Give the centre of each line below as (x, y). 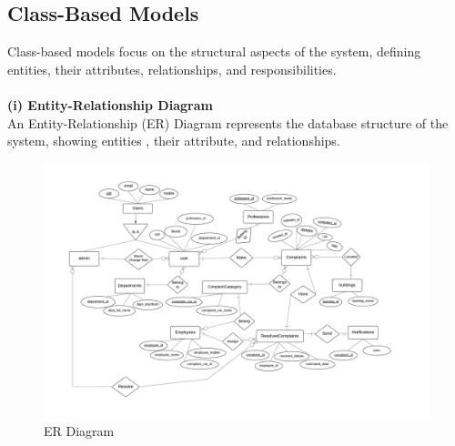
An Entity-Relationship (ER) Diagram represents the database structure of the (228, 122)
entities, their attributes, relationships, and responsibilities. (172, 69)
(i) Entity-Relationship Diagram (110, 104)
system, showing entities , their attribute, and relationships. (174, 141)
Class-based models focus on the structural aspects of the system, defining (214, 51)
